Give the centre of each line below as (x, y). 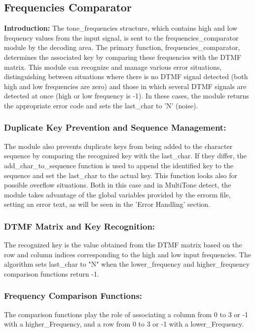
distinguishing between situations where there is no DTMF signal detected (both (126, 76)
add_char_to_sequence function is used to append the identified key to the (119, 165)
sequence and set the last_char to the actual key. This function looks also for (121, 175)
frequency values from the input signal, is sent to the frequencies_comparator (121, 37)
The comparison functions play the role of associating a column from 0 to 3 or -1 (126, 314)
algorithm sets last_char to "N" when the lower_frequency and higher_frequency (127, 264)
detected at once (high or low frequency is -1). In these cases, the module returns (127, 96)
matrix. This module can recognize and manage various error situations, (113, 67)
